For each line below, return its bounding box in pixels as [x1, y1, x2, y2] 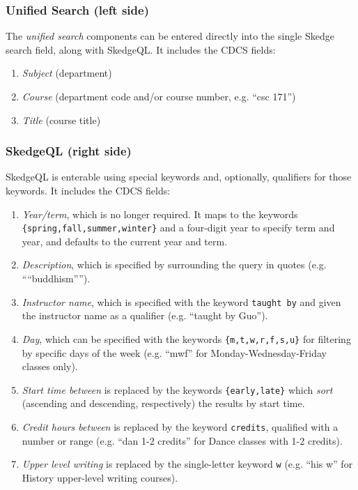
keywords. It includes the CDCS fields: [6, 183, 171, 197]
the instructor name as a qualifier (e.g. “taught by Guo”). [22, 308, 268, 323]
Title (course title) [22, 112, 101, 127]
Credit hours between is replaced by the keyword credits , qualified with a [22, 419, 338, 434]
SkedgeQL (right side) [6, 142, 132, 160]
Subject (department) [22, 66, 112, 80]
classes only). [22, 359, 78, 374]
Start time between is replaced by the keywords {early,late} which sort [22, 382, 333, 397]
